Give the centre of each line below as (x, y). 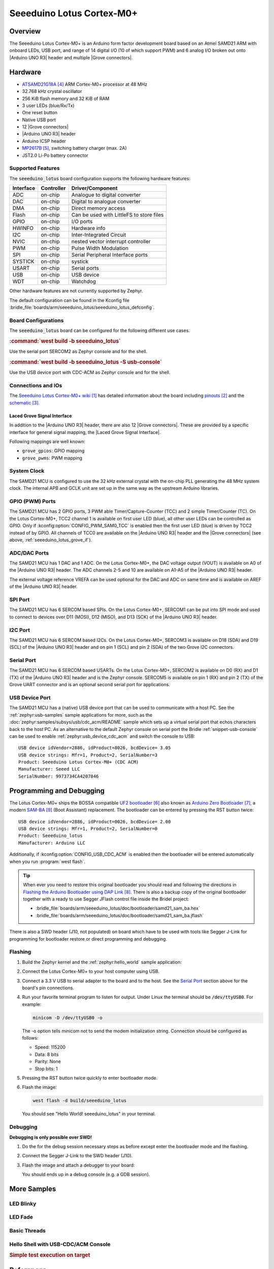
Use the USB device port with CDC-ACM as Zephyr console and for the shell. (90, 373)
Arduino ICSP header (44, 141)
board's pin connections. (48, 988)
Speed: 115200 (50, 1047)
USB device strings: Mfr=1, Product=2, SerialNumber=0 (88, 828)
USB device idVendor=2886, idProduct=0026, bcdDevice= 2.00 (95, 822)
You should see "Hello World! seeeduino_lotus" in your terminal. (89, 1114)
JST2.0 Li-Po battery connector (55, 155)
